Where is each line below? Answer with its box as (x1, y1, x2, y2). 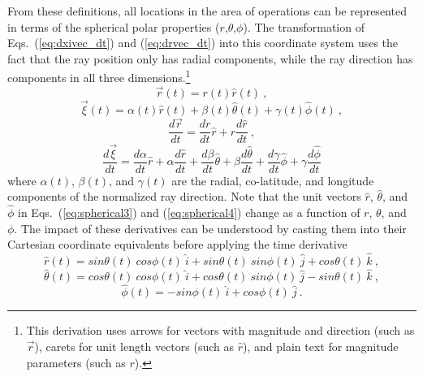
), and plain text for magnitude (242, 338, 399, 355)
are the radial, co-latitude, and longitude (171, 171, 374, 188)
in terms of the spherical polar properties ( (7, 18, 220, 35)
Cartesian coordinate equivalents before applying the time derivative (7, 236, 347, 253)
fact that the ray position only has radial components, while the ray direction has (7, 50, 413, 67)
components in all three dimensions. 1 (7, 67, 191, 86)
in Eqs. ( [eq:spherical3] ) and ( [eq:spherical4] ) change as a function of (18, 204, 360, 221)
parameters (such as (26, 353, 126, 370)
